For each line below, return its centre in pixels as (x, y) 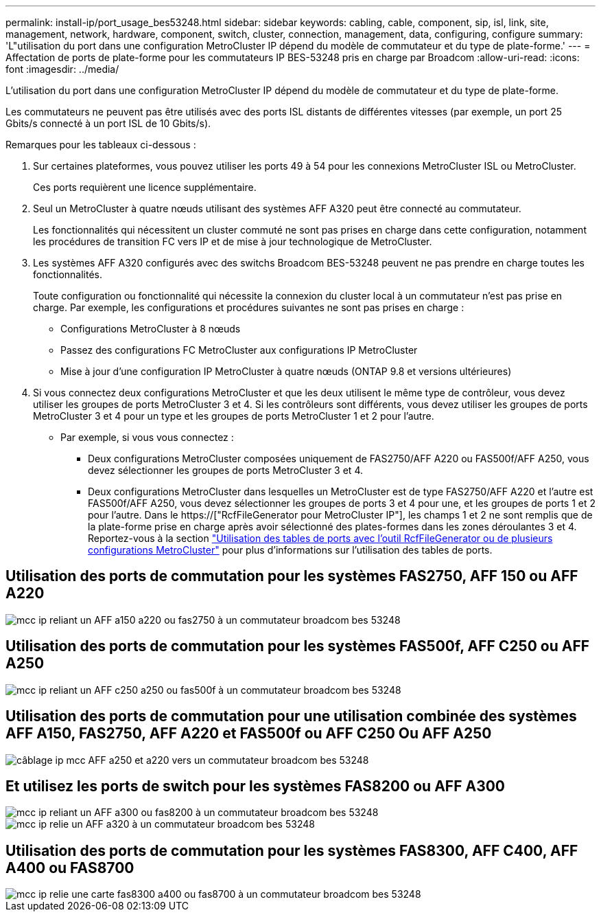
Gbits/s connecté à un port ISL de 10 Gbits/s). (108, 123)
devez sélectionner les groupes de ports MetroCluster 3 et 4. (225, 470)
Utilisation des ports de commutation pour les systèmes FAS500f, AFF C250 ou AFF (298, 646)
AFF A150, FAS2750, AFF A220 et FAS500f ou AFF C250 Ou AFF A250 (249, 734)
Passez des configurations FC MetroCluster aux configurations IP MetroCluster (239, 350)
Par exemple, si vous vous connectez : (147, 437)
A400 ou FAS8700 (70, 868)
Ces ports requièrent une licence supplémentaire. (145, 187)
